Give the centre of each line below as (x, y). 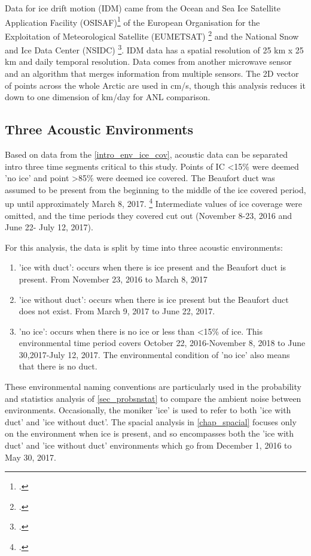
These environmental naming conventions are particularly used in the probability (153, 387)
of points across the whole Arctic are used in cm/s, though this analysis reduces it (155, 85)
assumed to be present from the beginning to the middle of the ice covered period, (155, 189)
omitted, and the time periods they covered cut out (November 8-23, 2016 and (149, 215)
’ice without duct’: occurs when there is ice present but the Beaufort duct (154, 299)
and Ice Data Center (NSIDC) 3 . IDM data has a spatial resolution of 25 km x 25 (154, 49)
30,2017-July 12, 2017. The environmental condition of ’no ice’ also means (154, 354)
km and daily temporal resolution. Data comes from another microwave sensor (148, 61)
